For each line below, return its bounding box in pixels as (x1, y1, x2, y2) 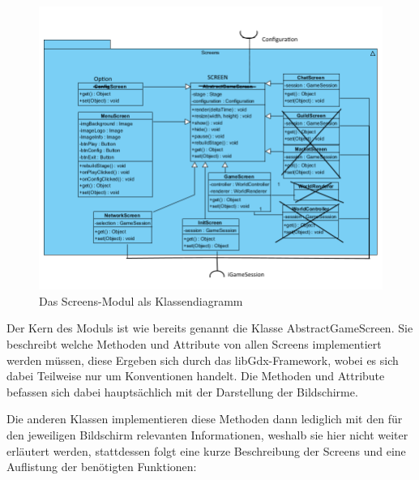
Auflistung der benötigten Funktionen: (6, 458, 197, 475)
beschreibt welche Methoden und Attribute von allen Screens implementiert (6, 335, 382, 352)
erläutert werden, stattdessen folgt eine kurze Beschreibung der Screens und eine (6, 442, 406, 459)
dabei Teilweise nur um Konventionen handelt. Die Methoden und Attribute (6, 367, 385, 384)
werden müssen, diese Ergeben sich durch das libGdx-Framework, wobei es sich (6, 351, 399, 368)
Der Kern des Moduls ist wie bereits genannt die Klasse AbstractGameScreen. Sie (6, 319, 413, 336)
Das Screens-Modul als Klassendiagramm (39, 292, 243, 309)
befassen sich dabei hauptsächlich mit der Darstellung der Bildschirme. (6, 383, 358, 400)
